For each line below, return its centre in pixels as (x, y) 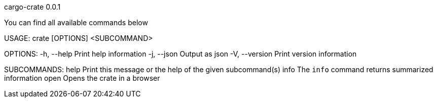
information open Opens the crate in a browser (82, 78)
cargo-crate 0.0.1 (32, 7)
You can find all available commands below (76, 22)
